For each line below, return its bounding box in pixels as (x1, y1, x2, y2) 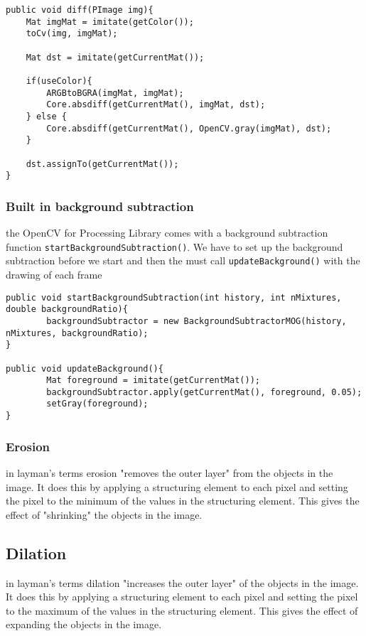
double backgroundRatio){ (6, 304, 128, 315)
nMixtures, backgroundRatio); (6, 328, 149, 338)
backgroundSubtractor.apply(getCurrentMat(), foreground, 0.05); (46, 387, 362, 397)
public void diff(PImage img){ (6, 5, 154, 15)
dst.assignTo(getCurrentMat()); (26, 158, 179, 169)
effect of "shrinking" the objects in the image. (6, 507, 203, 522)
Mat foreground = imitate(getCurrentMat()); (46, 375, 260, 386)
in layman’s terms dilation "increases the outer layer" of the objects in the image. (6, 575, 359, 590)
